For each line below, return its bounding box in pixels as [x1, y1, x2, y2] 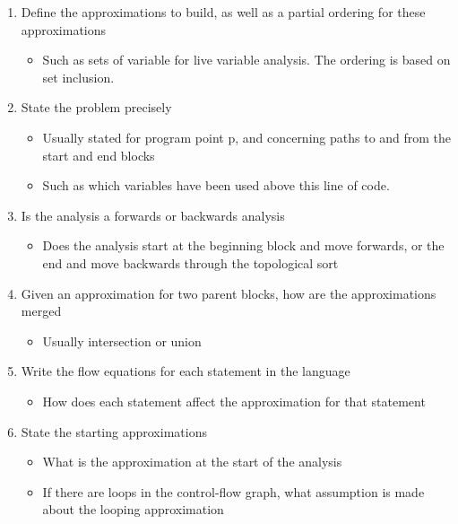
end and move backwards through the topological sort [42, 253, 339, 272]
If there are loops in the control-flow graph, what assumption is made [42, 482, 425, 501]
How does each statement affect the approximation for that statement [42, 391, 426, 410]
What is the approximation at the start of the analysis [42, 452, 342, 471]
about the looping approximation [42, 500, 224, 519]
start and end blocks [42, 145, 155, 164]
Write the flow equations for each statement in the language [21, 362, 350, 380]
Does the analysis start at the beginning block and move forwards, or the [42, 236, 445, 255]
